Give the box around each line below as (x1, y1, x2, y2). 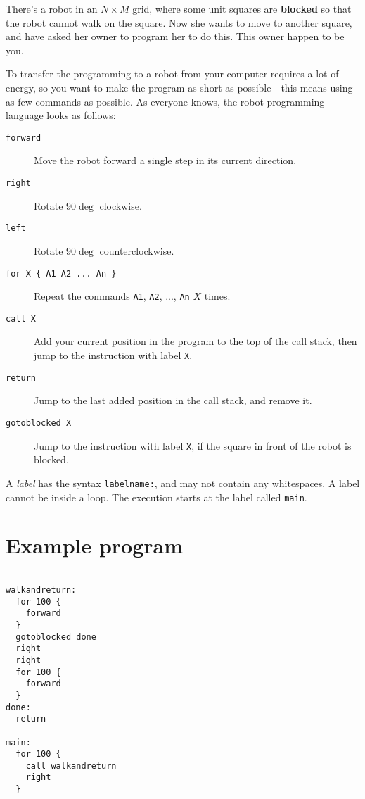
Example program (6, 531, 184, 560)
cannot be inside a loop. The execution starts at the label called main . (6, 489, 307, 504)
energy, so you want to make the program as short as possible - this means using (6, 80, 353, 94)
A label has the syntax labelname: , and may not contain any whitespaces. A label (6, 475, 360, 490)
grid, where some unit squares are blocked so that (132, 1, 352, 15)
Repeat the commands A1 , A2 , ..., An (34, 289, 190, 303)
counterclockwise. (99, 243, 174, 258)
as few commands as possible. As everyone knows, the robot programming (6, 94, 325, 108)
